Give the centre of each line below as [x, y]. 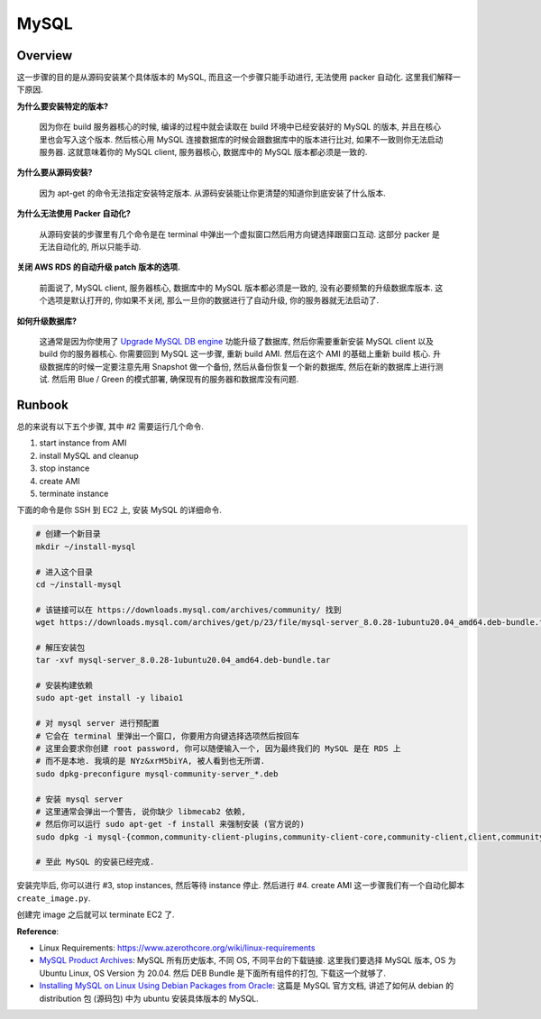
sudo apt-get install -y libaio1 [110, 698]
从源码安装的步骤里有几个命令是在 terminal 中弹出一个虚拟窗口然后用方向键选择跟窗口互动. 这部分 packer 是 [240, 234]
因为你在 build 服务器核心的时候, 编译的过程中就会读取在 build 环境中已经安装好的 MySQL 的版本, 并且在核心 [240, 127]
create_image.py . [54, 898]
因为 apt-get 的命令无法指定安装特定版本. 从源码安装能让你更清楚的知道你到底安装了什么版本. [213, 193]
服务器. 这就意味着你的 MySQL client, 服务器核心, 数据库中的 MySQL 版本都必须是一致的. [203, 152]
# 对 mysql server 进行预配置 [97, 723]
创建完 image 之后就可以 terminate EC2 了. [96, 914]
